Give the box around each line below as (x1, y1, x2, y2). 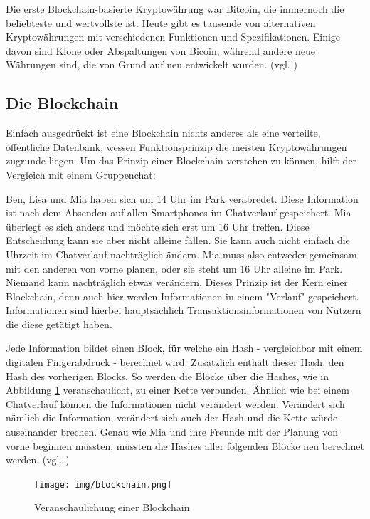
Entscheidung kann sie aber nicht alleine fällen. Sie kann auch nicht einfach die (6, 233, 350, 248)
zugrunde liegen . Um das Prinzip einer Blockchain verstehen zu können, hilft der (6, 153, 357, 168)
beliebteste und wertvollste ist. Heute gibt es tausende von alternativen (6, 15, 316, 30)
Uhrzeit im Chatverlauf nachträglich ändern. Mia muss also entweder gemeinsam (6, 246, 357, 261)
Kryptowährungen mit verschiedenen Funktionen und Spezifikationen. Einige (6, 29, 341, 44)
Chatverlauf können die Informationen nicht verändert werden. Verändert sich (6, 396, 345, 411)
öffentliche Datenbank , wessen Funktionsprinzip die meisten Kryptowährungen (6, 139, 347, 154)
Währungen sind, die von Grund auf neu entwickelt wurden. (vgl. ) (6, 57, 297, 72)
